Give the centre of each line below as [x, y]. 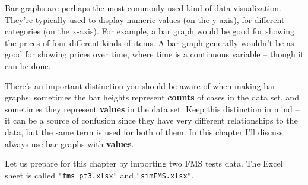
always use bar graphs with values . [69, 143]
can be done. [28, 65]
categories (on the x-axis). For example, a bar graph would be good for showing [150, 31]
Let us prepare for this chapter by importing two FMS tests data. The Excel [144, 163]
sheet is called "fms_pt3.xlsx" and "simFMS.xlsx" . [99, 175]
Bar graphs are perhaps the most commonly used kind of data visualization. [143, 8]
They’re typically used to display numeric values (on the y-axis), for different [145, 19]
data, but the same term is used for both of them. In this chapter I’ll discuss [144, 132]
